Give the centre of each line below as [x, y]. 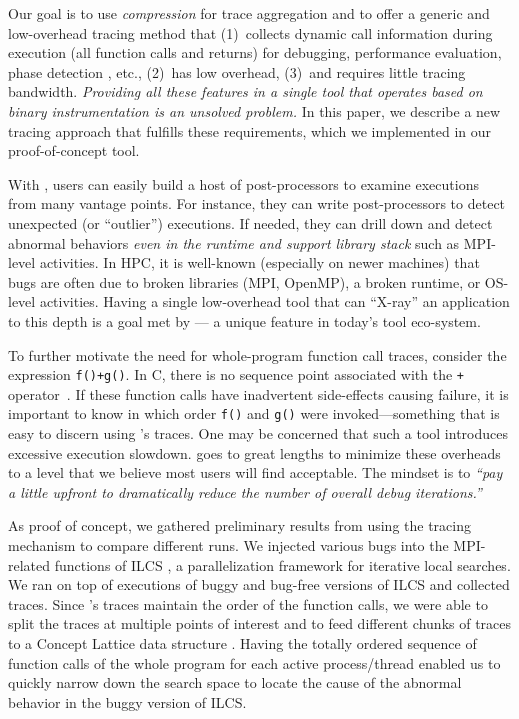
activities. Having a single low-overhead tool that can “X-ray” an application [274, 301]
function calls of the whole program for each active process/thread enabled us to [254, 662]
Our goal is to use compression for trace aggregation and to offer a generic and [249, 13]
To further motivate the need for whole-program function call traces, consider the [257, 354]
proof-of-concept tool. [74, 150]
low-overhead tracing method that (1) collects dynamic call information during [250, 32]
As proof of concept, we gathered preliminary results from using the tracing [239, 525]
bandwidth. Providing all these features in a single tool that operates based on [245, 91]
